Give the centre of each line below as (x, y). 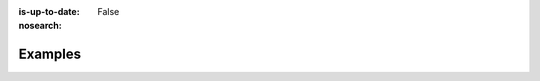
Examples (50, 54)
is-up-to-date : (49, 11)
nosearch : (40, 26)
